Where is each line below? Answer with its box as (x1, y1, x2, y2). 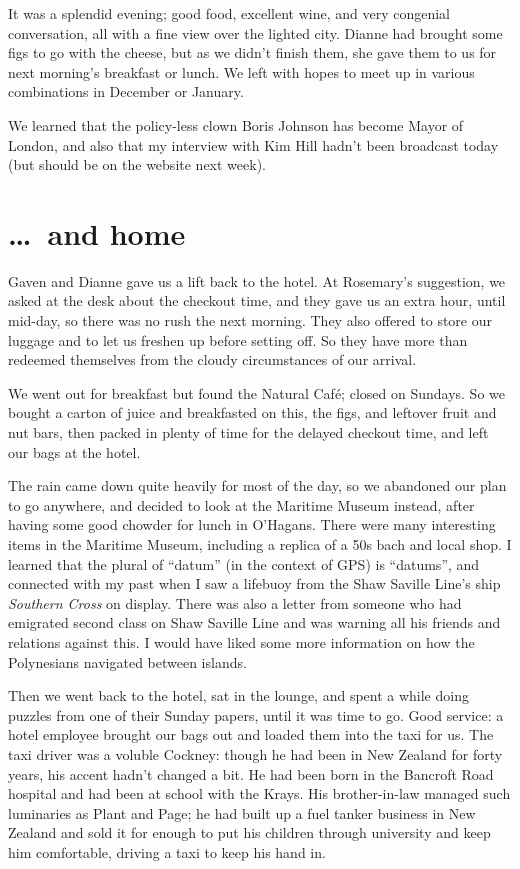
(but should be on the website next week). (8, 154, 266, 175)
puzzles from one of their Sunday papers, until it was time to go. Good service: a (8, 704, 504, 725)
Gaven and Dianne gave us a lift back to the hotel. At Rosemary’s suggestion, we (8, 270, 506, 291)
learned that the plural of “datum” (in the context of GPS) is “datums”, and (8, 553, 480, 574)
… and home (8, 212, 186, 253)
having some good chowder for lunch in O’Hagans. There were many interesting (8, 514, 496, 535)
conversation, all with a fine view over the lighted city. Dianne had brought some (8, 22, 503, 43)
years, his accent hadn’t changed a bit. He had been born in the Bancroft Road (8, 763, 494, 784)
